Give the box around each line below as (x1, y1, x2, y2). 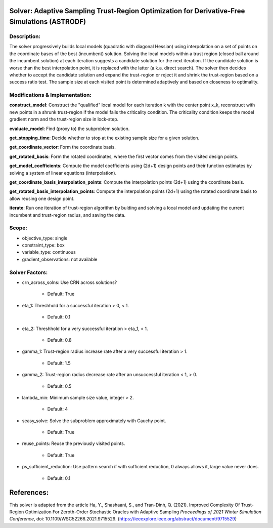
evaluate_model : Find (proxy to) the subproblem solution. (9, 126, 130, 132)
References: (9, 489, 49, 497)
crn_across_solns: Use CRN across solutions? (22, 279, 117, 286)
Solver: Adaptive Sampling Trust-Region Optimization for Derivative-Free (9, 7, 245, 15)
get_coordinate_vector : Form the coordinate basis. (9, 144, 116, 150)
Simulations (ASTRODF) (9, 18, 86, 26)
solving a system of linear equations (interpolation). (9, 170, 117, 176)
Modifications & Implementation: (9, 92, 92, 99)
